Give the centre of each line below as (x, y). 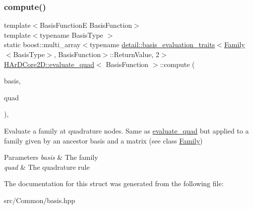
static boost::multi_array (42, 44)
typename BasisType (71, 35)
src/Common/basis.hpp (40, 200)
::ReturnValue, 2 (135, 54)
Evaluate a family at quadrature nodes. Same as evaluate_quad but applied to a (126, 130)
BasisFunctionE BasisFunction (86, 25)
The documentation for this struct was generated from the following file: (114, 183)
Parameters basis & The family (51, 157)
